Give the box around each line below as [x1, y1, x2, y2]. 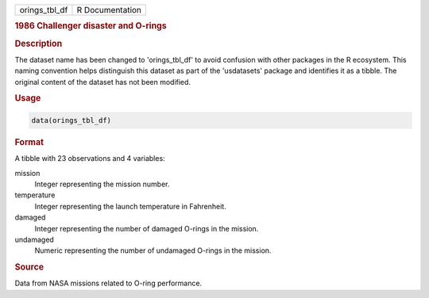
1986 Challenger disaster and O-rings [14, 21, 167, 32]
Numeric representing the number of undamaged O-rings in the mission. [34, 246, 272, 255]
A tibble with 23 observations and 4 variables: [14, 154, 166, 163]
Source [14, 262, 44, 273]
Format [14, 136, 44, 147]
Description [14, 38, 63, 49]
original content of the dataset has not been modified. [14, 77, 191, 86]
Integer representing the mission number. [34, 179, 170, 189]
